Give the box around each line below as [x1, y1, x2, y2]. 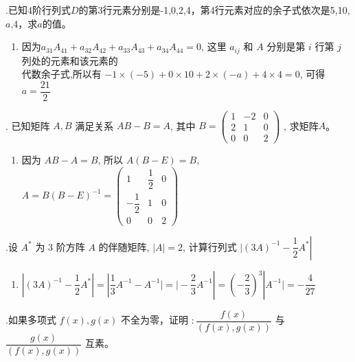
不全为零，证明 [121, 313, 189, 327]
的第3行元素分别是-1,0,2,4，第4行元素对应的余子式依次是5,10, [78, 3, 350, 16]
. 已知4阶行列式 [5, 3, 71, 16]
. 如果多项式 [5, 313, 56, 327]
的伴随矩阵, [98, 239, 150, 253]
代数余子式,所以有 [21, 67, 102, 81]
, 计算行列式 [183, 239, 237, 253]
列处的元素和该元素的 [21, 53, 118, 67]
